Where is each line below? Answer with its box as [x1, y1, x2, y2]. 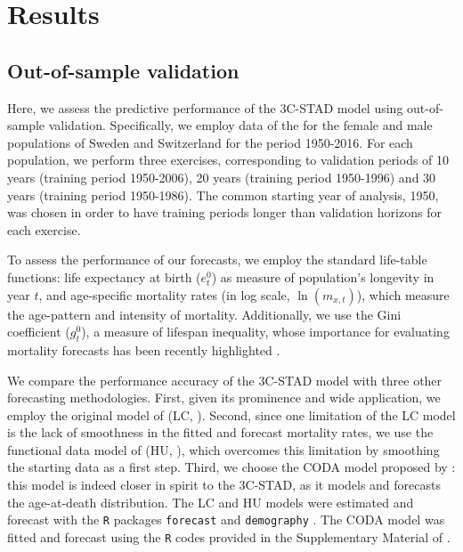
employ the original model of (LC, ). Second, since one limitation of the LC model [7, 405, 456, 424]
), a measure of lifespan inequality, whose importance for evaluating [81, 322, 450, 341]
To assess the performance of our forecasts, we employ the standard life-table [7, 250, 427, 269]
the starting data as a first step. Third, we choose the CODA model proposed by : [7, 458, 456, 476]
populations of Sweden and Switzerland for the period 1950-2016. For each [7, 133, 413, 151]
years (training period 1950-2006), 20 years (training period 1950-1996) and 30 [7, 167, 436, 186]
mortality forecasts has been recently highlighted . [7, 340, 280, 359]
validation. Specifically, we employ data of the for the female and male [48, 116, 433, 134]
